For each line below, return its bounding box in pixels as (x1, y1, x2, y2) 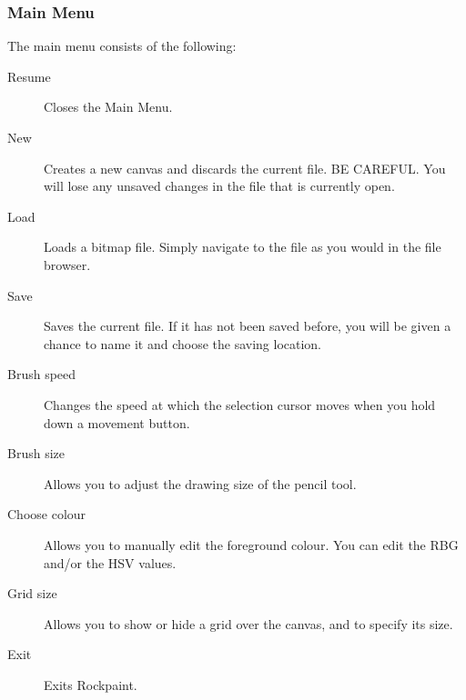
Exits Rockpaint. (44, 675, 137, 694)
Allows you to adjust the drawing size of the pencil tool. (44, 474, 357, 493)
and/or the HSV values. (44, 553, 177, 572)
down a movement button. (44, 413, 190, 432)
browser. (44, 255, 91, 274)
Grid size (7, 584, 57, 603)
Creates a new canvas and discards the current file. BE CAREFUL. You (44, 158, 446, 177)
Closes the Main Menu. (44, 97, 173, 116)
